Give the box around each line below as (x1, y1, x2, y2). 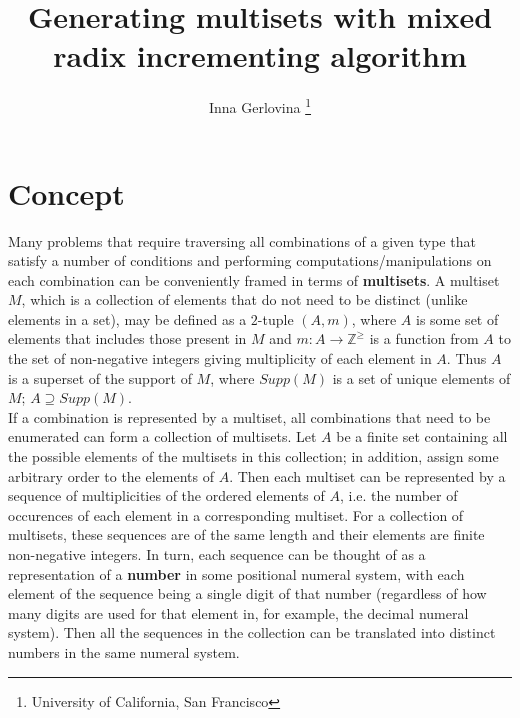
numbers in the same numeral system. (8, 641, 240, 662)
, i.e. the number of (340, 485, 458, 506)
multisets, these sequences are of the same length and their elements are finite (8, 524, 485, 545)
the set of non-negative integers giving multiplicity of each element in (8, 348, 432, 369)
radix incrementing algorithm (53, 35, 467, 76)
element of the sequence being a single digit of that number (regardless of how (8, 583, 487, 604)
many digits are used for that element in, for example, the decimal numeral (8, 602, 469, 623)
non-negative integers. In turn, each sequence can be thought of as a (8, 544, 426, 564)
